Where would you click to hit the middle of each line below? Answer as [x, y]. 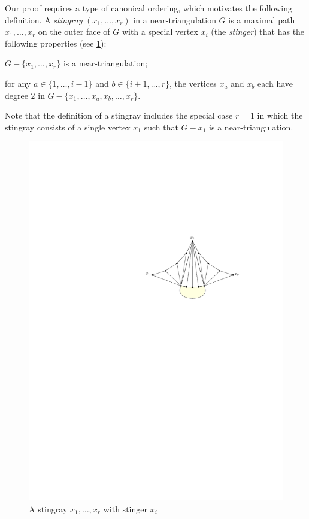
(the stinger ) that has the [258, 31]
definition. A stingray [44, 19]
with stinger [125, 509]
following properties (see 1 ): [56, 43]
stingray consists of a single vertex [68, 127]
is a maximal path [262, 19]
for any [18, 83]
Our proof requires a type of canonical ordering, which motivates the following [149, 8]
